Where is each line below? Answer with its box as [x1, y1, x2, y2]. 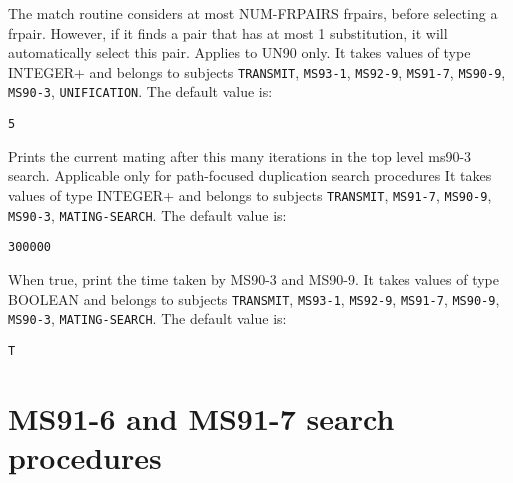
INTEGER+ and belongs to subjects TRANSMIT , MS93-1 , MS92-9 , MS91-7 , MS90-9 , [8, 61, 506, 82]
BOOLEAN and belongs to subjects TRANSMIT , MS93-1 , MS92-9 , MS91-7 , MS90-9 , [8, 288, 500, 309]
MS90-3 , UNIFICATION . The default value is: [8, 81, 273, 102]
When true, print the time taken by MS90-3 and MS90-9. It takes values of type [8, 268, 500, 289]
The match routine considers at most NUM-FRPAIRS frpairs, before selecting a [8, 3, 498, 23]
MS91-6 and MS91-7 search [8, 397, 395, 438]
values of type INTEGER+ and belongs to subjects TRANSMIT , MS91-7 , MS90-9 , [8, 184, 492, 205]
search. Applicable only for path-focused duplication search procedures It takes [8, 165, 492, 186]
